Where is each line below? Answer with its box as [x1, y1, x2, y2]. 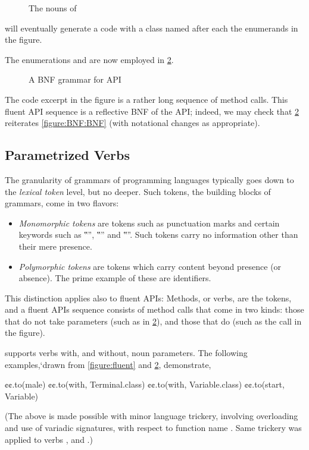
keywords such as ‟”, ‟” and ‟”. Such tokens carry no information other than [18, 228, 298, 241]
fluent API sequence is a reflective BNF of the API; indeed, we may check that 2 [5, 105, 299, 117]
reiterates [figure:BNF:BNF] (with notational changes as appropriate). [5, 117, 260, 129]
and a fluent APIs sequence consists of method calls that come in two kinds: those [5, 303, 304, 316]
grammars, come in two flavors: [5, 197, 119, 209]
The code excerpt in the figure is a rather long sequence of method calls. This [5, 93, 288, 105]
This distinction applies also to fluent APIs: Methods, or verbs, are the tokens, [5, 291, 292, 304]
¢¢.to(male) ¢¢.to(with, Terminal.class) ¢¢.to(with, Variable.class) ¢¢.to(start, [5, 378, 285, 391]
